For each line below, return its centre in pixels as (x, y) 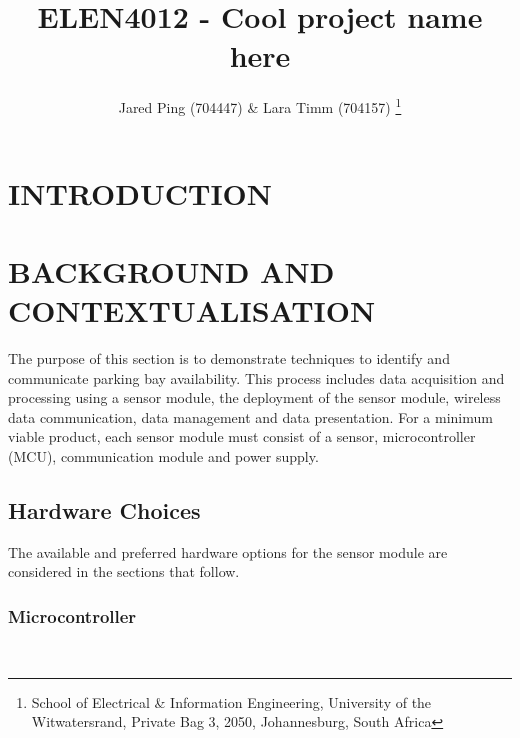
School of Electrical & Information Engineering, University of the (231, 701)
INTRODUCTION (140, 192)
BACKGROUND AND (171, 270)
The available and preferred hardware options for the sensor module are (228, 551)
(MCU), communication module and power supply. (163, 456)
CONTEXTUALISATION (192, 310)
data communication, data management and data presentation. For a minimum (250, 416)
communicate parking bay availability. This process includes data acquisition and (256, 377)
